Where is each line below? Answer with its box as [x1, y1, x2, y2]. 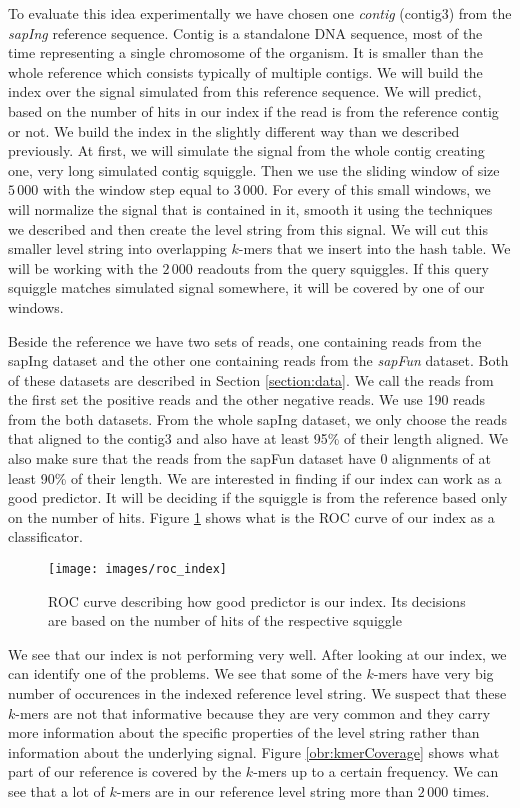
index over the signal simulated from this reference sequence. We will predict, [8, 81, 482, 102]
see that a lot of [8, 781, 105, 802]
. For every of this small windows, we [263, 179, 491, 200]
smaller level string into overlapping [8, 238, 227, 259]
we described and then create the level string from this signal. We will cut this [8, 218, 489, 239]
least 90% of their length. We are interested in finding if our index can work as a [8, 467, 502, 488]
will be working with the [8, 257, 158, 278]
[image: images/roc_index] [48, 562, 227, 577]
